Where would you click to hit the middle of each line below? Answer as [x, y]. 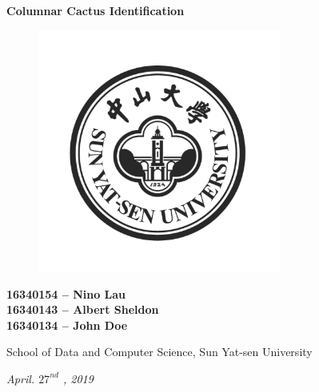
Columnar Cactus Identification [96, 10]
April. [21, 378]
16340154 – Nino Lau [66, 293]
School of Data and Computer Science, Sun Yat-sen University [159, 352]
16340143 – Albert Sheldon [83, 309]
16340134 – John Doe [67, 325]
